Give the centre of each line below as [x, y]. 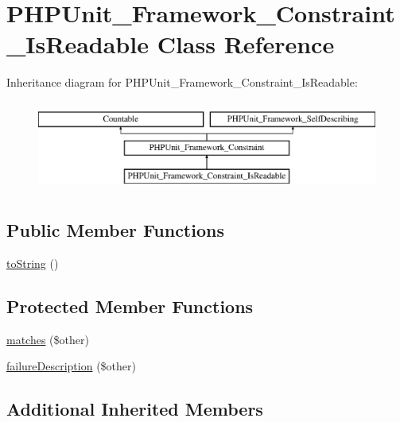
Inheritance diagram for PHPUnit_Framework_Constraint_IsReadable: [182, 82]
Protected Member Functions [130, 306]
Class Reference [246, 44]
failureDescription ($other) [71, 366]
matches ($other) [48, 339]
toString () [33, 263]
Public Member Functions [115, 230]
